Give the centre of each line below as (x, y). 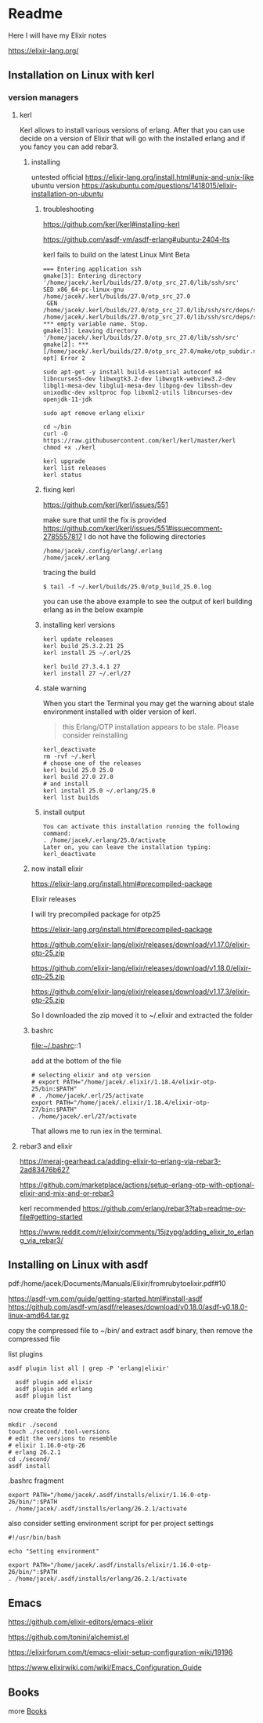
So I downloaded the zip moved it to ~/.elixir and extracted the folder (142, 1015)
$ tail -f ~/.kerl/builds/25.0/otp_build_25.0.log (127, 586)
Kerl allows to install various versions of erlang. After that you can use (132, 129)
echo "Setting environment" (54, 1552)
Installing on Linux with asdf (78, 1265)
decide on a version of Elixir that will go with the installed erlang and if (132, 138)
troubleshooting (68, 209)
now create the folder (43, 1411)
